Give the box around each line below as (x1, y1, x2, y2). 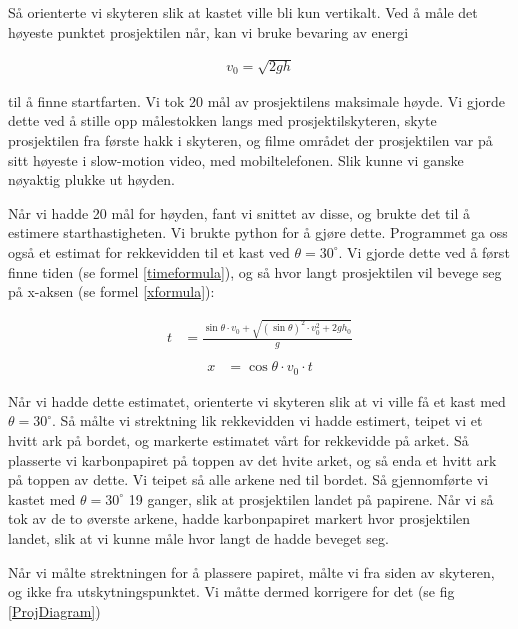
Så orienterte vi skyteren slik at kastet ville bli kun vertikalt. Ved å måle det (8, 2, 478, 22)
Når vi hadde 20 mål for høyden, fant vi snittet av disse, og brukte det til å (8, 202, 470, 223)
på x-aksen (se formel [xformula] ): (8, 281, 215, 302)
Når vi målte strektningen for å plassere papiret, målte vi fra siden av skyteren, (8, 561, 495, 582)
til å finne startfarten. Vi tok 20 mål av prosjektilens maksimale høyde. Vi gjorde (8, 90, 506, 111)
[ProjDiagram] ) (8, 600, 101, 621)
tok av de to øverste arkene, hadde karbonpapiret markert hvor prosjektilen (8, 508, 471, 529)
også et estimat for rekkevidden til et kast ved (8, 241, 290, 262)
